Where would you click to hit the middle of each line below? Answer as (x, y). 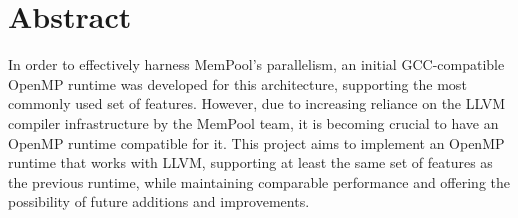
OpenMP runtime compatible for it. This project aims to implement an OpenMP (256, 142)
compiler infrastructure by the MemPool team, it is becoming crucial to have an (253, 122)
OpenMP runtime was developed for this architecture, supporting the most (237, 83)
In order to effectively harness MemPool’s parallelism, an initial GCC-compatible (256, 64)
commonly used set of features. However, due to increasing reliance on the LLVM (257, 103)
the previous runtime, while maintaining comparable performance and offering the (259, 181)
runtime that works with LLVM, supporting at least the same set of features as (250, 162)
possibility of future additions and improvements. (159, 201)
